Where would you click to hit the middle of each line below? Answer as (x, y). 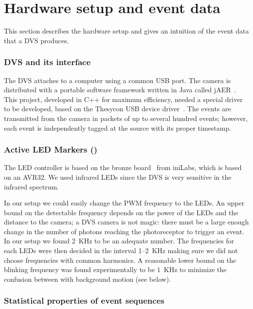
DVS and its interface (47, 62)
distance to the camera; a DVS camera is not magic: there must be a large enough (126, 222)
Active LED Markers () (51, 149)
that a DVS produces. (36, 40)
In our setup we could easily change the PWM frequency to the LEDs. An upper (124, 203)
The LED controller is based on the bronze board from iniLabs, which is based (123, 167)
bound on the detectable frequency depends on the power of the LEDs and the (121, 212)
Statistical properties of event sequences (84, 300)
